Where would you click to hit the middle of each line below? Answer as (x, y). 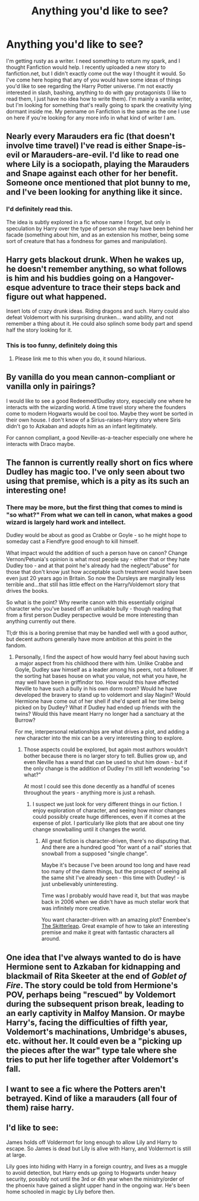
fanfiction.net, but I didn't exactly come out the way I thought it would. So (96, 73)
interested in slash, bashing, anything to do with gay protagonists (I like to (96, 92)
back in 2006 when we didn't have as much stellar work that (115, 902)
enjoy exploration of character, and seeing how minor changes (109, 810)
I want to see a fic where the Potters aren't (86, 1089)
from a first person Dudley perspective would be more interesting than (92, 615)
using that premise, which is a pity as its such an (98, 481)
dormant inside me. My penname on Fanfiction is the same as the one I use (98, 111)
